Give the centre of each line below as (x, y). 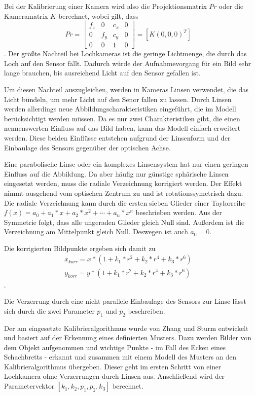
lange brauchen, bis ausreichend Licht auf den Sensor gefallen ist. (102, 73)
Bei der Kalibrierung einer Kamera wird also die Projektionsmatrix (106, 6)
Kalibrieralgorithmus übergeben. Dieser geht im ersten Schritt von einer (113, 366)
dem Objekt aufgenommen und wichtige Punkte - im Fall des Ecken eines (115, 347)
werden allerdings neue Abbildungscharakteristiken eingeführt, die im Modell (120, 109)
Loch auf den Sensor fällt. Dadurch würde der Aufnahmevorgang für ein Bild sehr (127, 63)
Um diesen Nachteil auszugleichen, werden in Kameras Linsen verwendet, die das (126, 89)
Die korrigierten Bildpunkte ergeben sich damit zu (80, 248)
